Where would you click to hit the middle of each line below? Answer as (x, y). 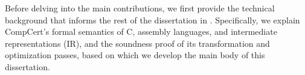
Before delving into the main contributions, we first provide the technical (140, 8)
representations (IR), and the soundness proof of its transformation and (137, 43)
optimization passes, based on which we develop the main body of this (135, 55)
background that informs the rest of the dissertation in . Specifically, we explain (152, 19)
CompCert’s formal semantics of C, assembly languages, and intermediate (141, 31)
